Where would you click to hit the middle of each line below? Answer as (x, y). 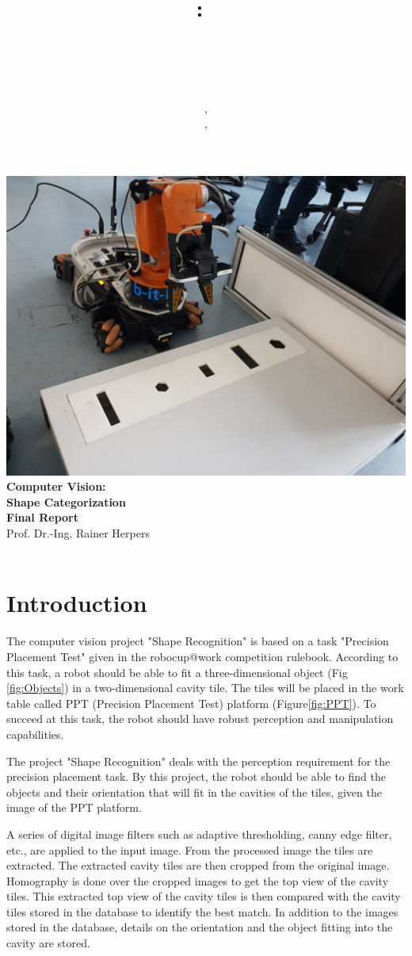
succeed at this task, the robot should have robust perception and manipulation (200, 719)
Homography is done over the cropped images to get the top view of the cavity (198, 880)
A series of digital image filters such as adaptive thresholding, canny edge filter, (199, 834)
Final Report (42, 517)
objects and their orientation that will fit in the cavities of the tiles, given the (194, 792)
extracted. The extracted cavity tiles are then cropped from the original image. (198, 865)
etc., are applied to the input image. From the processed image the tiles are (190, 849)
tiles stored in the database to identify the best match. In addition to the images (202, 911)
